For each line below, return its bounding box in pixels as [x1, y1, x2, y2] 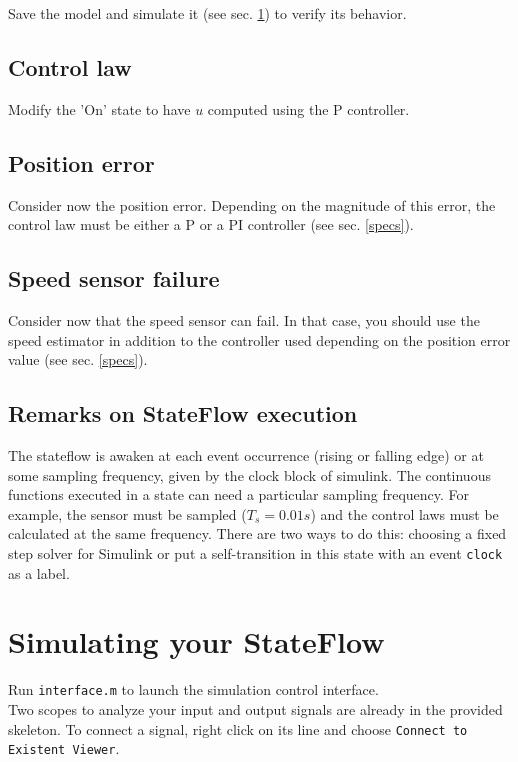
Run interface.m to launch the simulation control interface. [8, 679, 379, 700]
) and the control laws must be [310, 503, 499, 524]
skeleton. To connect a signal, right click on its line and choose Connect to [8, 718, 468, 739]
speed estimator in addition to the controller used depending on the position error [8, 329, 511, 350]
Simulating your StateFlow [8, 621, 385, 662]
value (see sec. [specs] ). [8, 349, 148, 370]
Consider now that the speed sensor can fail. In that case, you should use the [8, 309, 480, 330]
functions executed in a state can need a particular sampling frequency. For [8, 484, 470, 505]
